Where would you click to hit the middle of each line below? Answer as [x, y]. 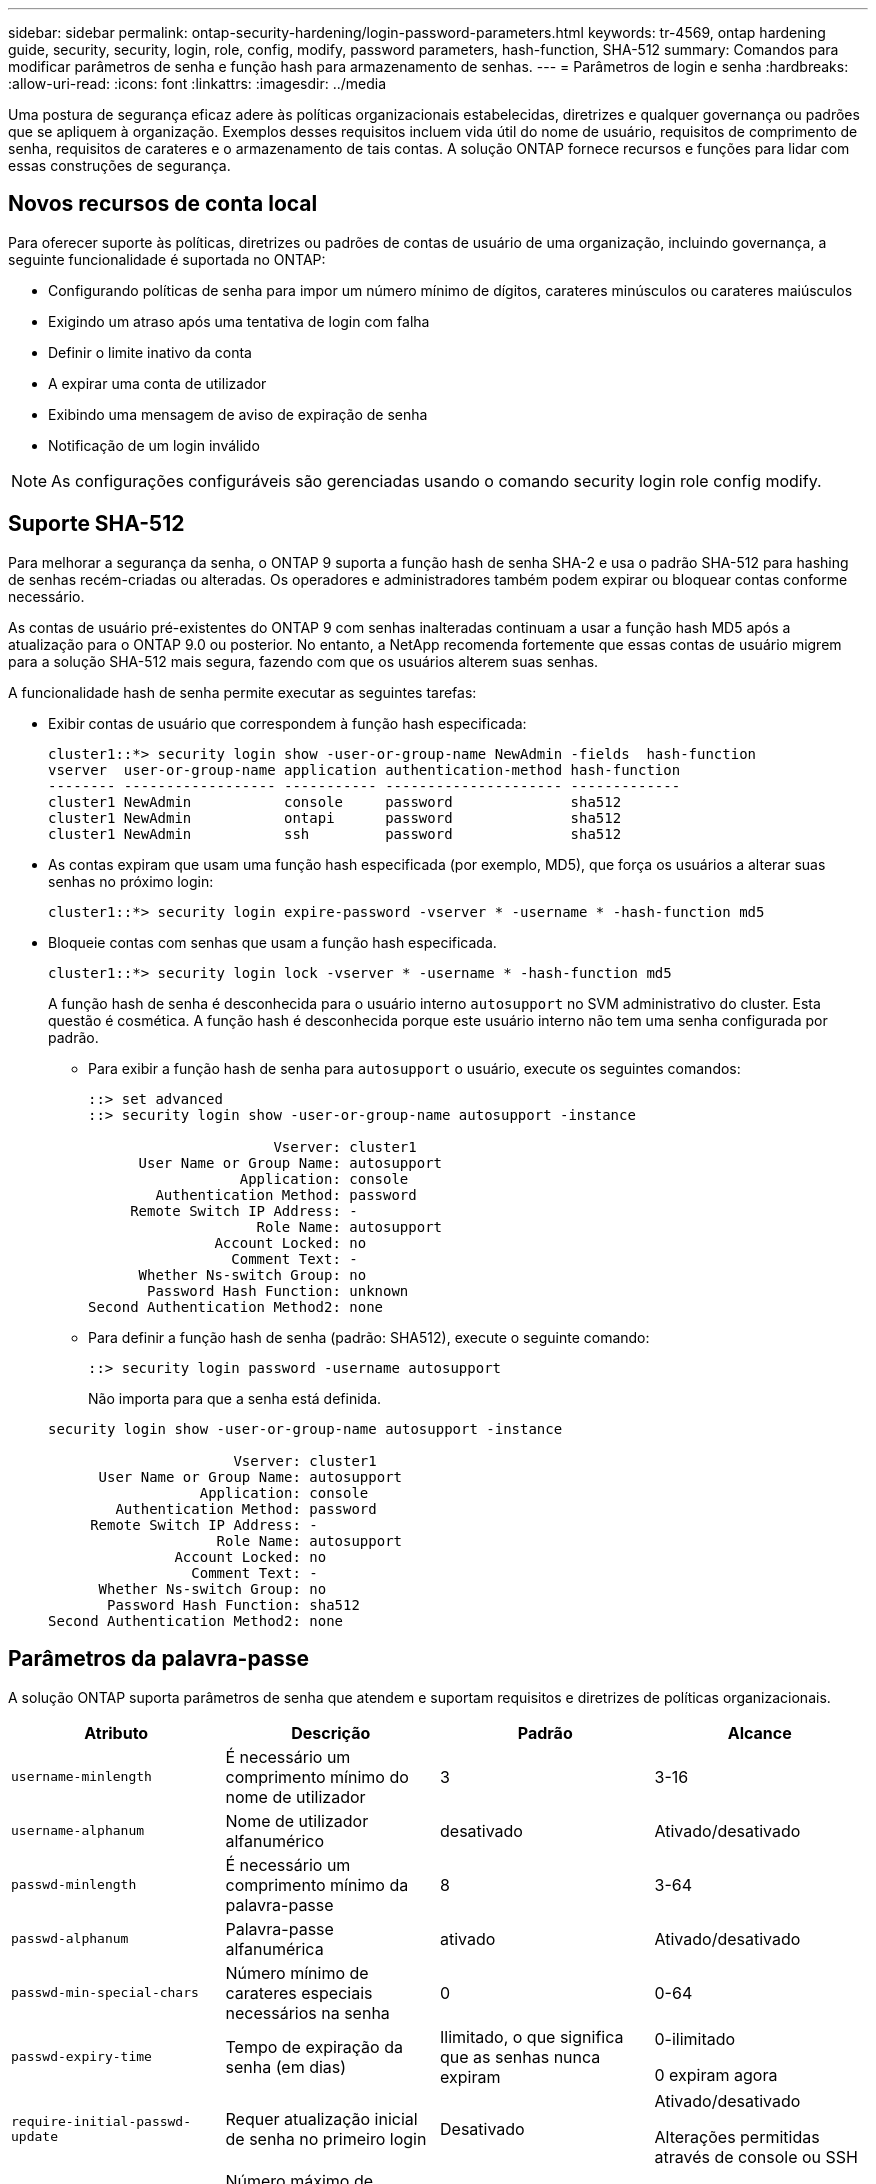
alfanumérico [275, 1840]
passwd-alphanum [70, 1939]
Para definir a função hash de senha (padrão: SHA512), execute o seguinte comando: [369, 1337]
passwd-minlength [74, 1885]
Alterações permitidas [737, 2136]
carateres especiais [299, 1992]
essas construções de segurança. [119, 165]
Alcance [759, 1732]
